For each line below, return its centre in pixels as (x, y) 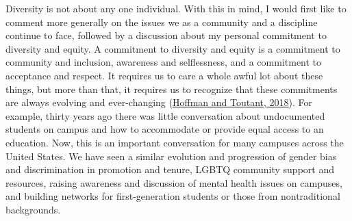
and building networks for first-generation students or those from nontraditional (173, 196)
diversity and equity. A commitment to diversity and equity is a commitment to (173, 48)
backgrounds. (33, 209)
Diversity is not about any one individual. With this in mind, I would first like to (176, 8)
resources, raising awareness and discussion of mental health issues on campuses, (174, 182)
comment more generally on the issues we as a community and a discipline (162, 22)
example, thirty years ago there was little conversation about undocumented (165, 115)
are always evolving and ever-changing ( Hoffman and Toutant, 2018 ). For (159, 102)
